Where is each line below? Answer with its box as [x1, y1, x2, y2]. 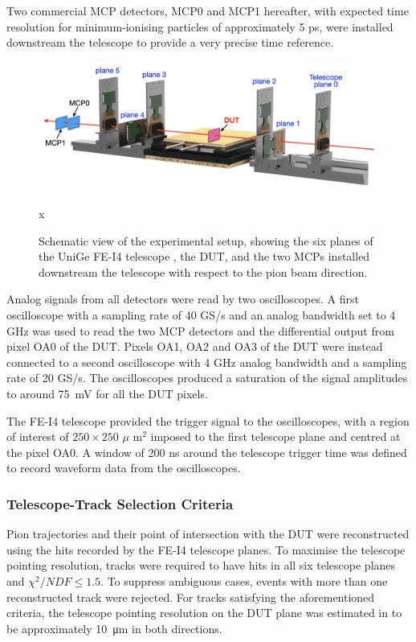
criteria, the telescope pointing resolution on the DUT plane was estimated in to [6, 604, 402, 621]
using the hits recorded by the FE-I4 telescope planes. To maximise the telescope [6, 541, 406, 558]
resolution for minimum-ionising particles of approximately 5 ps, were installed [6, 18, 394, 35]
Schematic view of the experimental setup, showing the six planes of [39, 232, 373, 249]
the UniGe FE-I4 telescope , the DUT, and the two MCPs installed [39, 248, 370, 265]
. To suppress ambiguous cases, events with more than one [100, 572, 388, 589]
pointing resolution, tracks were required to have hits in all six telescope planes [6, 557, 396, 574]
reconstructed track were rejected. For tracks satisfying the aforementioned [6, 588, 375, 605]
